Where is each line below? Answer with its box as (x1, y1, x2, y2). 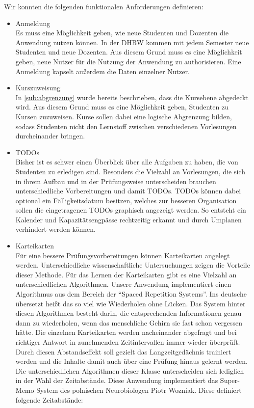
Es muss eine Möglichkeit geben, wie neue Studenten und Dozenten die (15, 27, 229, 38)
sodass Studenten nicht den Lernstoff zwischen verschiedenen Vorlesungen (15, 121, 237, 131)
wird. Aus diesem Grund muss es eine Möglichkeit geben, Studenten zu (15, 102, 229, 112)
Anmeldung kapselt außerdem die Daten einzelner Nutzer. (15, 66, 190, 76)
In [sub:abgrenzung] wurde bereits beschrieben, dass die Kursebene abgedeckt (15, 92, 249, 102)
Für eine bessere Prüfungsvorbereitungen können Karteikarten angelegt (15, 250, 230, 260)
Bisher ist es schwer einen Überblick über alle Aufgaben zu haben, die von (15, 157, 238, 167)
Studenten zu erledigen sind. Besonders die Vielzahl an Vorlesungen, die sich (15, 166, 245, 176)
